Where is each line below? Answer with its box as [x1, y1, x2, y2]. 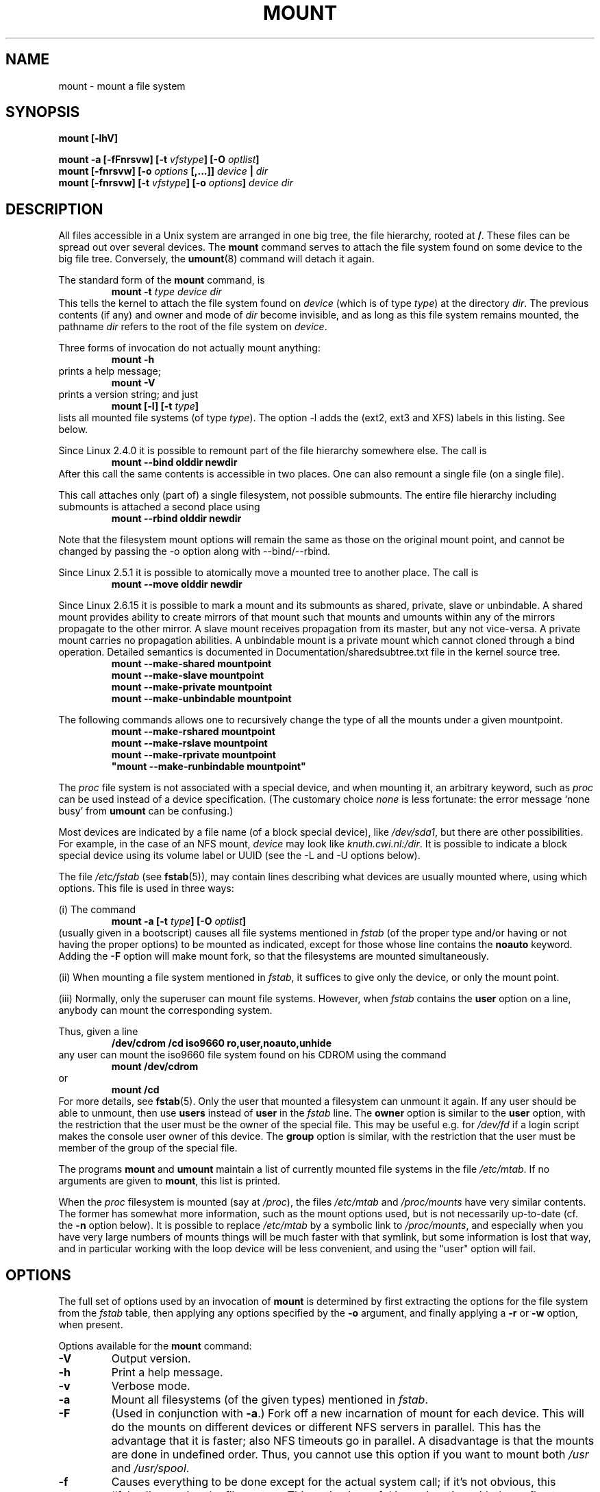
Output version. [111, 1352, 191, 1366]
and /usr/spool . [111, 1461, 190, 1476]
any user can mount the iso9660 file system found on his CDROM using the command [58, 1049, 447, 1061]
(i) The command [58, 904, 136, 916]
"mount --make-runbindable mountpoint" [111, 760, 306, 773]
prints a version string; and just [58, 388, 199, 401]
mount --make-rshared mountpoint [111, 725, 275, 738]
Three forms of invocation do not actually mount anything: [58, 342, 321, 354]
